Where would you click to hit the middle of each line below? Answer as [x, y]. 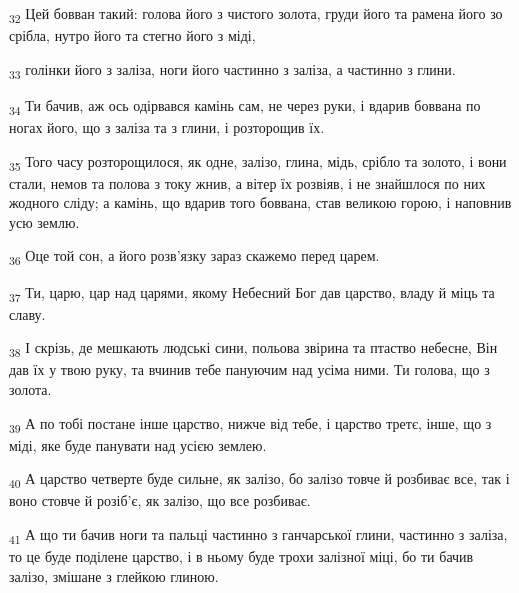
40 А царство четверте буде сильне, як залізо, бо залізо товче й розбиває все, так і [259, 480]
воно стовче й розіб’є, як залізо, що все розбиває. [160, 500]
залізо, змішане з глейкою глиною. [114, 575]
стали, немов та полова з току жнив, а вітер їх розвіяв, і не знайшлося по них [247, 182]
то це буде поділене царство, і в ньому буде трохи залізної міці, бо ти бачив [241, 556]
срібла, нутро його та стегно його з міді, [132, 35]
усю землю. [44, 221]
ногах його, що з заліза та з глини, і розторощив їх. [167, 126]
